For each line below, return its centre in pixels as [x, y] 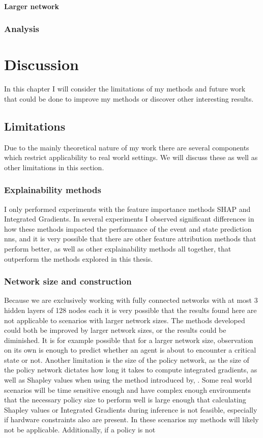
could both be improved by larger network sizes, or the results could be [115, 330]
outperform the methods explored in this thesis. [79, 258]
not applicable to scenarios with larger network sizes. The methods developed [125, 320]
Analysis [22, 29]
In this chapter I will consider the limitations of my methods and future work [125, 89]
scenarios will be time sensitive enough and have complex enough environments [127, 389]
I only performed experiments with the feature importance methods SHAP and [127, 209]
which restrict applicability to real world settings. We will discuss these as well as [131, 157]
